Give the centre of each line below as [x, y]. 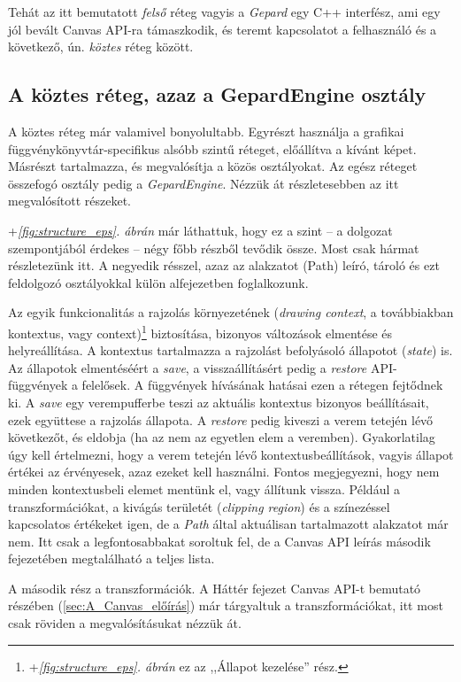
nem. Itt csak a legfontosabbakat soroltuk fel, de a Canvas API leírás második [219, 541]
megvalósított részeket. [69, 201]
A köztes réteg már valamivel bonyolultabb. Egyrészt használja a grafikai [206, 131]
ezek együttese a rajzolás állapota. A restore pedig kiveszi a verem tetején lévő [221, 419]
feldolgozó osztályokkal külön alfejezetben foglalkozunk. [158, 282]
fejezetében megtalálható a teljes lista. [111, 558]
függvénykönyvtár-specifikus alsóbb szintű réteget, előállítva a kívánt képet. [212, 148]
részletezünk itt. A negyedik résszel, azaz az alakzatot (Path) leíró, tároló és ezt [224, 265]
